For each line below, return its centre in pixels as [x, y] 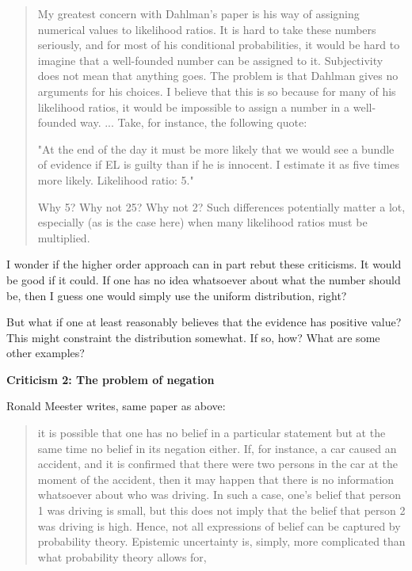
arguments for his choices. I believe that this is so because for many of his [217, 91]
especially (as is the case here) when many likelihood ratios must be [202, 222]
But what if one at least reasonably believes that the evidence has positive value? [204, 322]
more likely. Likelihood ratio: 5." [116, 179]
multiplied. [64, 237]
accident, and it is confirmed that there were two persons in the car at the [218, 464]
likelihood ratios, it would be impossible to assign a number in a [194, 107]
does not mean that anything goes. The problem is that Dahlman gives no [218, 76]
